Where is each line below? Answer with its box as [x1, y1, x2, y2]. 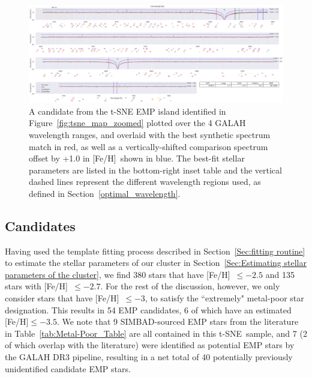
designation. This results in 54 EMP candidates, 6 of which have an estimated [5, 303, 292, 316]
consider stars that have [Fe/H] [5, 292, 119, 304]
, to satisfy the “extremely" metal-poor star [145, 292, 304, 304]
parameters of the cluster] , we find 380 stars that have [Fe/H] [5, 268, 230, 280]
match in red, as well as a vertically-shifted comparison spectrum [29, 140, 268, 152]
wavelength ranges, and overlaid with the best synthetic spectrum [29, 128, 271, 140]
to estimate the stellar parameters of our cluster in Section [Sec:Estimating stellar [5, 256, 307, 269]
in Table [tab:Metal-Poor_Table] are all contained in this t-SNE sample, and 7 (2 [5, 327, 307, 339]
